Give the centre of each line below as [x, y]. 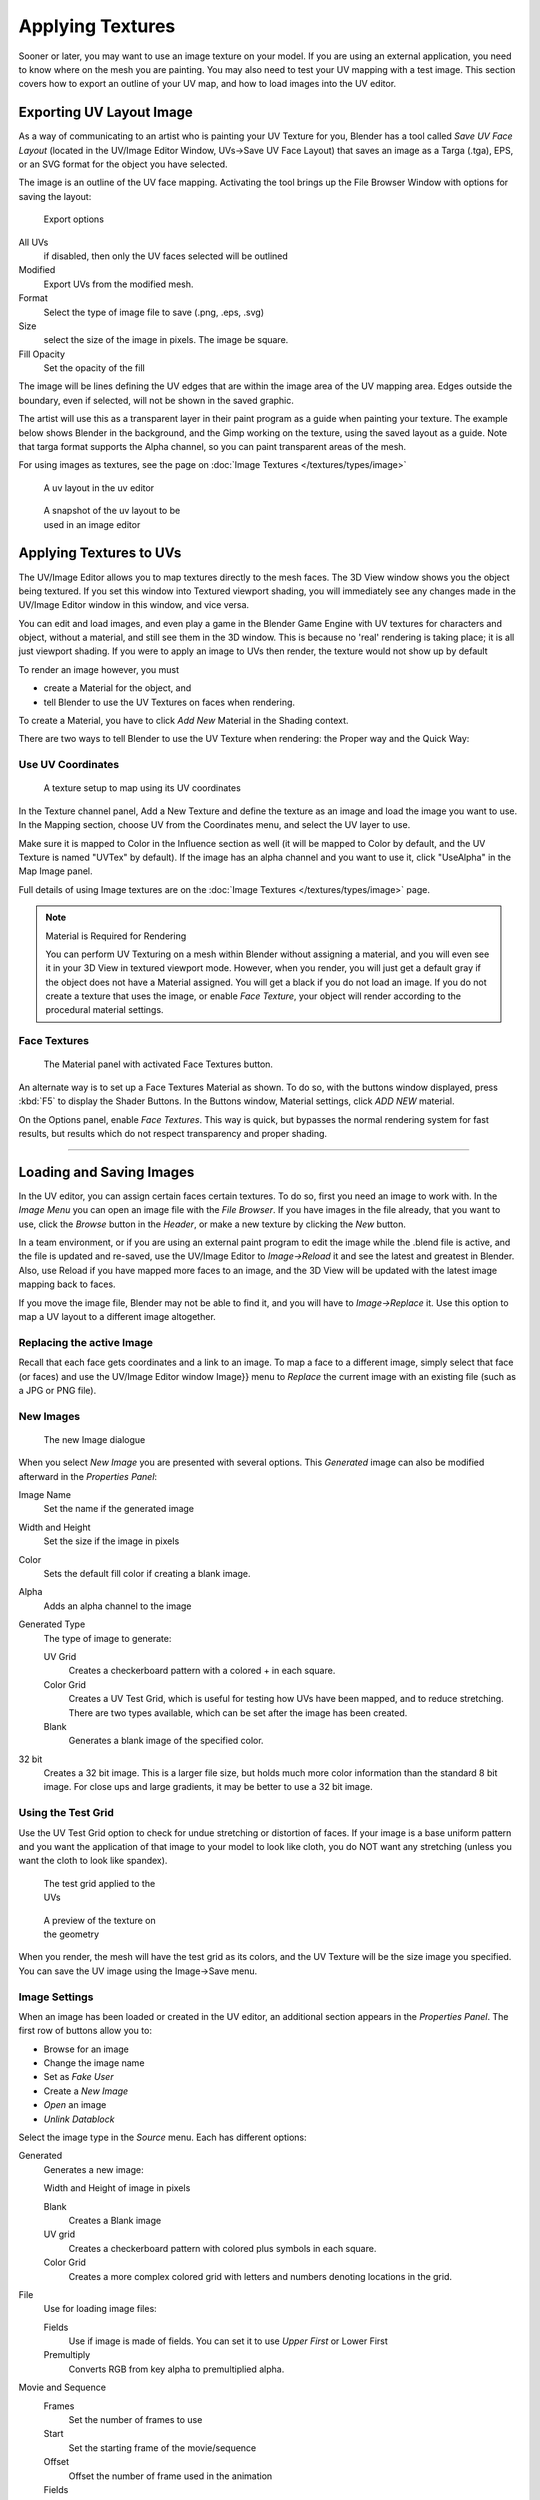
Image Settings [56, 1997]
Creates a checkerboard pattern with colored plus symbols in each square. [222, 2248]
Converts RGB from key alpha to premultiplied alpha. [176, 2369]
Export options [74, 219]
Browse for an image [86, 2049]
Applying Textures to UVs [100, 553]
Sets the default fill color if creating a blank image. [147, 1573]
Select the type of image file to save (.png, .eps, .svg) [154, 312]
